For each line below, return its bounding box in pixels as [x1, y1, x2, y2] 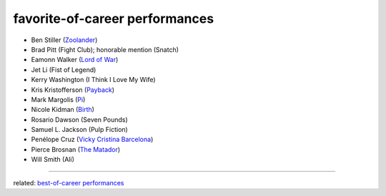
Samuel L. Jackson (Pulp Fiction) [31, 125, 128, 134]
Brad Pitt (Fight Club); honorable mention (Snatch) [31, 45, 179, 53]
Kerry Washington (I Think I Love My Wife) [31, 76, 157, 84]
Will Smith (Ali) [31, 155, 74, 164]
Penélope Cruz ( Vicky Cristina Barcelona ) [31, 135, 154, 144]
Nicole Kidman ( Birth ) [31, 105, 94, 114]
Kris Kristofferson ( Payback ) [31, 86, 114, 94]
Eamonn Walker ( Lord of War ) [31, 56, 119, 64]
